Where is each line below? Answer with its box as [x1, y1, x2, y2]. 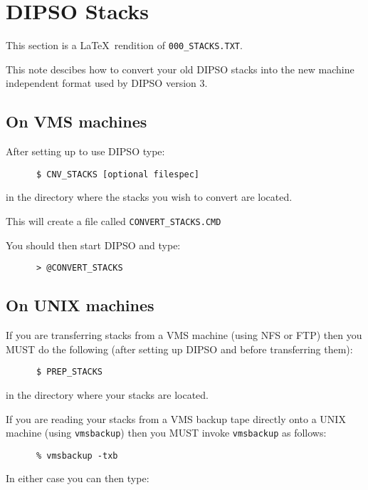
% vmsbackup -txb [36, 450, 118, 461]
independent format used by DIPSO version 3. [6, 75, 208, 90]
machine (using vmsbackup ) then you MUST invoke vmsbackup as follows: [6, 425, 327, 440]
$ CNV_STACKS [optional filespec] [36, 169, 200, 179]
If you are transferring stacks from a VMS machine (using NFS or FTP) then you [6, 328, 362, 343]
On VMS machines [6, 110, 147, 132]
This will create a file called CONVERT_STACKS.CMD [6, 214, 221, 229]
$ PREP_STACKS [36, 367, 103, 377]
